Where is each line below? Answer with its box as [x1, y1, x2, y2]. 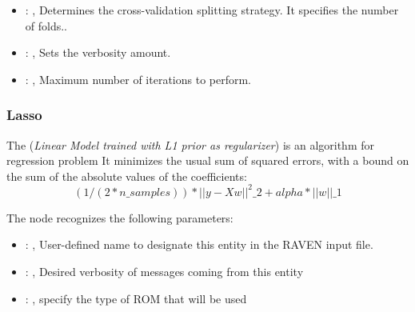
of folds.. [25, 17, 68, 34]
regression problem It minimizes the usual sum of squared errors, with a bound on [6, 152, 409, 169]
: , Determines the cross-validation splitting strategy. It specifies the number [25, 2, 399, 18]
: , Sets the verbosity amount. [25, 44, 171, 61]
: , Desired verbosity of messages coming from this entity [25, 263, 304, 280]
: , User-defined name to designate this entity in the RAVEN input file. [25, 236, 373, 253]
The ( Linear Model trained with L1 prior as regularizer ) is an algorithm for [6, 136, 375, 153]
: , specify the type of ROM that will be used [25, 290, 247, 306]
